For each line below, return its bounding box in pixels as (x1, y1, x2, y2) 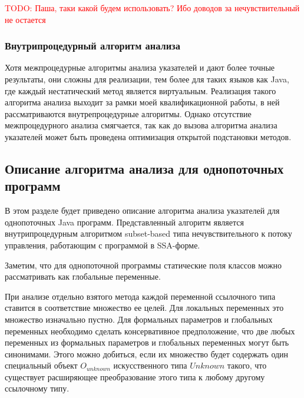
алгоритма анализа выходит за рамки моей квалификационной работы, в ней (5, 96, 280, 108)
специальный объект (5, 359, 78, 372)
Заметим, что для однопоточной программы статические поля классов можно (5, 258, 282, 271)
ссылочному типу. (5, 382, 70, 394)
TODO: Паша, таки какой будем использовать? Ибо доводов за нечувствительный (5, 2, 300, 14)
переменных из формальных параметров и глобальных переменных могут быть (5, 336, 289, 349)
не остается (5, 13, 46, 25)
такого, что (227, 359, 267, 372)
